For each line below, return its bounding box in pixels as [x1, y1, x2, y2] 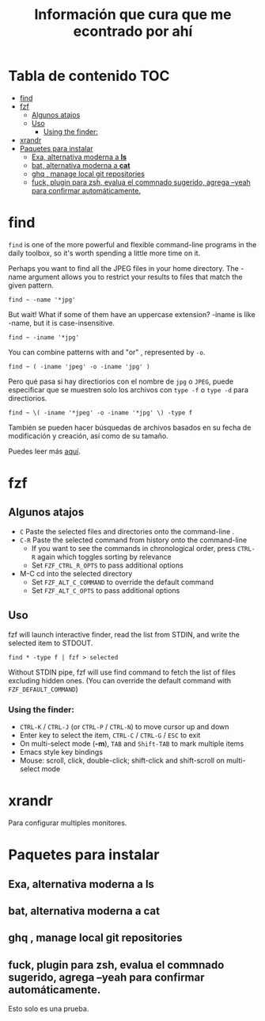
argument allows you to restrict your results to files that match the [28, 272, 243, 281]
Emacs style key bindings [19, 747, 103, 756]
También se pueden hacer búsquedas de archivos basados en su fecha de [8, 423, 252, 432]
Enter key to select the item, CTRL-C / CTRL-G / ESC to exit [19, 730, 201, 740]
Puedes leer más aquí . [8, 446, 81, 456]
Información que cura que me [34, 6, 232, 24]
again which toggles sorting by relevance [36, 552, 172, 561]
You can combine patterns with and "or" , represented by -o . [8, 347, 206, 357]
